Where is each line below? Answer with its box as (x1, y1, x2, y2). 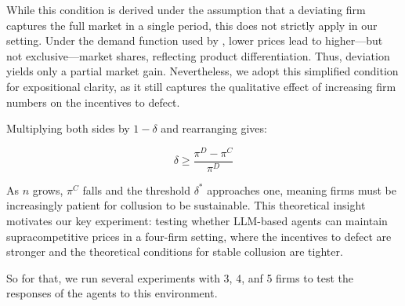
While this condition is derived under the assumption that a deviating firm (6, 2, 366, 17)
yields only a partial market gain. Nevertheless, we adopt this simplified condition (6, 63, 399, 79)
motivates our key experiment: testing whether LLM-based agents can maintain (6, 213, 388, 229)
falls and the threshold (82, 181, 190, 198)
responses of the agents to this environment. (6, 285, 218, 301)
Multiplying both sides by (6, 120, 130, 137)
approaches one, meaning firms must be (207, 181, 397, 198)
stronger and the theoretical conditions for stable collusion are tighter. (6, 243, 343, 260)
